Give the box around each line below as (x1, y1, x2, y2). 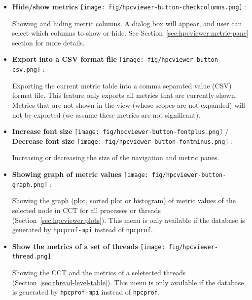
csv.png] (12, 66, 41, 74)
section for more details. (12, 37, 85, 47)
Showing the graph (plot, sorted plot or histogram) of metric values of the (12, 195, 236, 206)
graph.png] (12, 181, 48, 188)
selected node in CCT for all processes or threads (12, 205, 161, 215)
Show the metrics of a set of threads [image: (12, 241, 165, 251)
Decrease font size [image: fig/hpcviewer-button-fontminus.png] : (12, 135, 233, 146)
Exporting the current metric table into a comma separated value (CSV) (12, 80, 232, 90)
